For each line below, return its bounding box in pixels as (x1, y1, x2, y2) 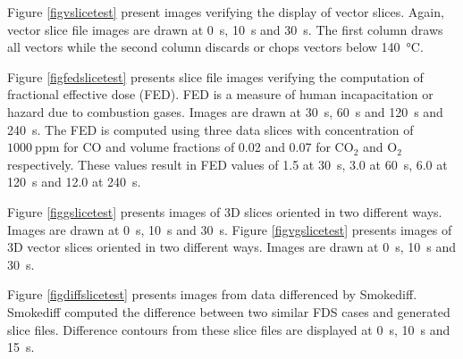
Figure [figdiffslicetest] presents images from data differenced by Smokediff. (7, 285, 417, 304)
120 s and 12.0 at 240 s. (7, 172, 141, 191)
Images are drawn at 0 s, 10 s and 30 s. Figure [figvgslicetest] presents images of (7, 220, 452, 238)
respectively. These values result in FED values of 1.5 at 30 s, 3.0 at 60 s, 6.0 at (7, 154, 448, 173)
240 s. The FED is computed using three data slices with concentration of (7, 120, 414, 138)
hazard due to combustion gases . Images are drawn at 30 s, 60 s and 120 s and (7, 102, 443, 121)
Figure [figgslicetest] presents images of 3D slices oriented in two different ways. (7, 202, 442, 221)
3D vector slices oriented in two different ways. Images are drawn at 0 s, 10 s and (7, 238, 457, 256)
